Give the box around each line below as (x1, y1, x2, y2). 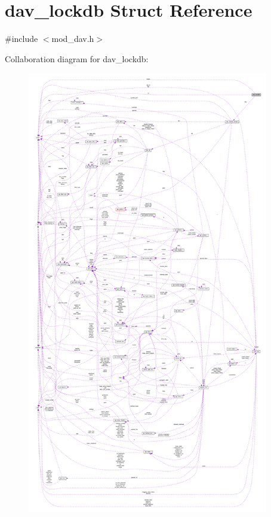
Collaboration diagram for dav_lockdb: (5, 52, 149, 65)
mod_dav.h (51, 32, 94, 45)
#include (5, 32, 38, 45)
